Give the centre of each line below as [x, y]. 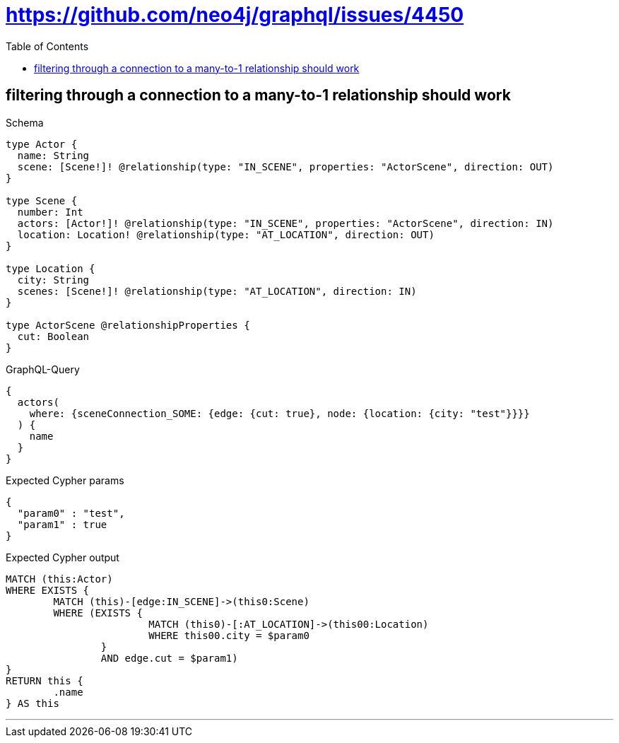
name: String [53, 155]
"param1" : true [62, 524]
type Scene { [42, 200]
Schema [25, 122]
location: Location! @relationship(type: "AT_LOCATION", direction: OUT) [226, 234]
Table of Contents [47, 46]
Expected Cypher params [65, 480]
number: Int [50, 212]
